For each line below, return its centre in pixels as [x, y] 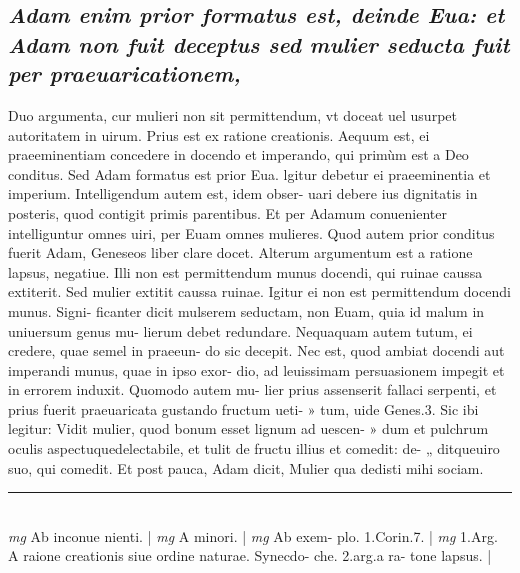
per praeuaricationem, [124, 73]
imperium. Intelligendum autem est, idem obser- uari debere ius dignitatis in [243, 193]
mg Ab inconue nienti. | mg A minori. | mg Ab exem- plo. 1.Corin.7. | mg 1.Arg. [253, 535]
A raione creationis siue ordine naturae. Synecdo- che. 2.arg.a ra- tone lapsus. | [250, 555]
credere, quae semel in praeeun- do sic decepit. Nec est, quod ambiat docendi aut [256, 350]
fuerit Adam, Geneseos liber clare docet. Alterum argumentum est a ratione [240, 252]
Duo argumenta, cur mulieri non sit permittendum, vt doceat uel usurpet [232, 114]
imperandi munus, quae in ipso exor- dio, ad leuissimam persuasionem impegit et [256, 369]
